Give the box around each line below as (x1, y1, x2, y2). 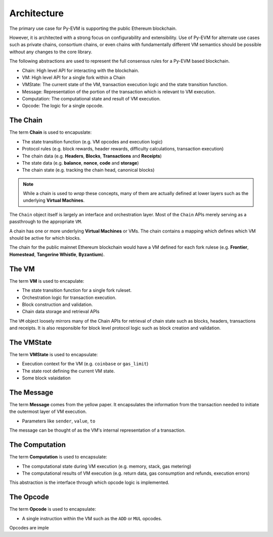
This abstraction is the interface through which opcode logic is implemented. (9, 479, 169, 486)
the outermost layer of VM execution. (9, 408, 87, 415)
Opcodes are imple (9, 525, 49, 530)
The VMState (9, 338, 52, 347)
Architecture (9, 8, 64, 19)
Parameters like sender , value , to (22, 418, 96, 424)
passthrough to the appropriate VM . (9, 218, 82, 225)
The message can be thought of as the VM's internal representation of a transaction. (9, 427, 186, 433)
